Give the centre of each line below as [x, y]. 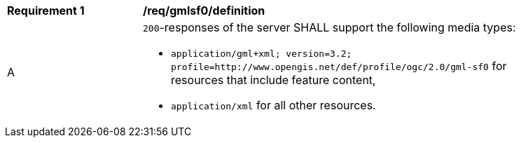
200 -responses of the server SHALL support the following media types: [329, 27]
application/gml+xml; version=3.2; [262, 54]
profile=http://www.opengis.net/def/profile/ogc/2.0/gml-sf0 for [339, 66]
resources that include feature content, [273, 80]
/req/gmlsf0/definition [204, 11]
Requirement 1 [46, 11]
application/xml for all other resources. [273, 105]
